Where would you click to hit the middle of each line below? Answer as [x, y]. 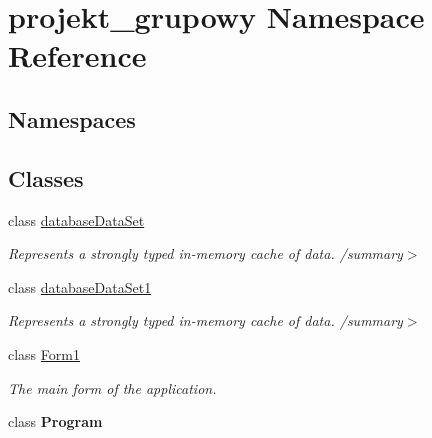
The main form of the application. [112, 387]
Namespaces [72, 118]
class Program [55, 421]
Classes [46, 177]
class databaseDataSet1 [80, 286]
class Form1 [44, 353]
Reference [77, 55]
